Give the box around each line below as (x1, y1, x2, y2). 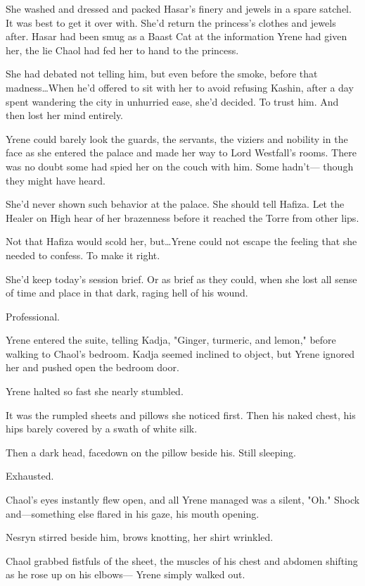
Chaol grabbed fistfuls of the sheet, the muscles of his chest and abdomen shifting (6, 553, 358, 568)
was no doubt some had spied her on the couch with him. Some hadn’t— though (6, 158, 354, 173)
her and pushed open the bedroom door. (6, 360, 179, 375)
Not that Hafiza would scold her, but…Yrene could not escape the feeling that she (6, 234, 357, 249)
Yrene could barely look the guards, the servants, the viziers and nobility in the (6, 131, 348, 146)
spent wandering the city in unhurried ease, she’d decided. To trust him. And (6, 94, 339, 108)
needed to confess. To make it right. (6, 247, 160, 262)
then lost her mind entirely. (6, 108, 124, 123)
